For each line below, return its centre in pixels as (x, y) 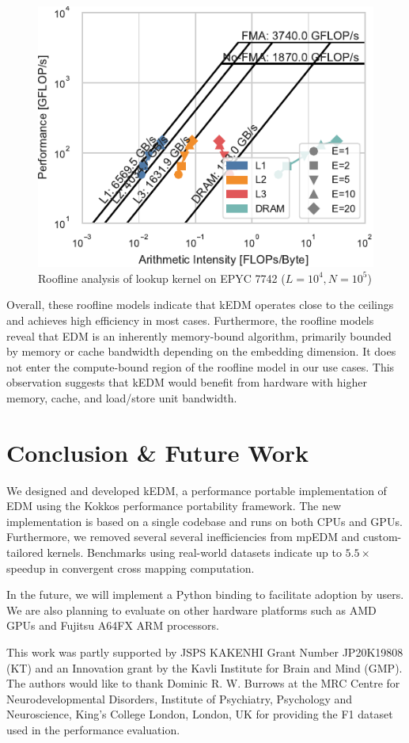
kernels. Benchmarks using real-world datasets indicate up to (194, 552)
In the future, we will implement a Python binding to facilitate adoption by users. (205, 594)
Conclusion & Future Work (158, 452)
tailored (25, 552)
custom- (382, 537)
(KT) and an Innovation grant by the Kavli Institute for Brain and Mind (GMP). (204, 667)
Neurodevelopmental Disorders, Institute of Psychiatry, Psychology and (180, 698)
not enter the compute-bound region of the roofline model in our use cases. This (201, 366)
